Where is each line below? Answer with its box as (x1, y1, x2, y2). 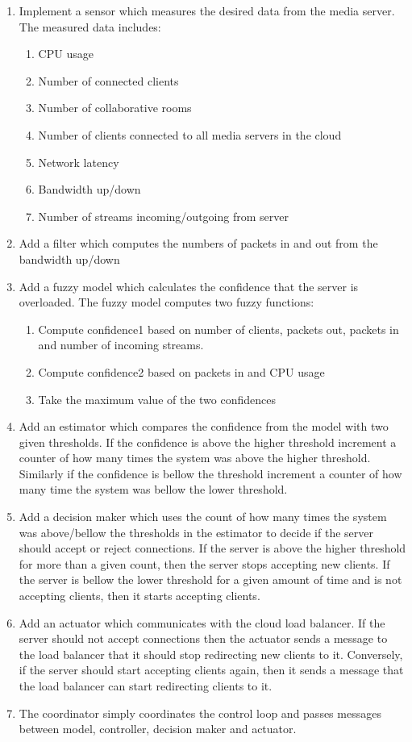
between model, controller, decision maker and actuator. (19, 720, 297, 737)
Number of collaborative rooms (38, 99, 192, 116)
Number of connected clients (38, 72, 179, 89)
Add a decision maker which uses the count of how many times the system (19, 508, 387, 525)
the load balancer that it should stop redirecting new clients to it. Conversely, (19, 645, 403, 662)
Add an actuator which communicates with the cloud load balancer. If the (19, 614, 385, 631)
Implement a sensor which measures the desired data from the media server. (19, 2, 395, 19)
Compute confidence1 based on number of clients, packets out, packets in (38, 320, 399, 337)
